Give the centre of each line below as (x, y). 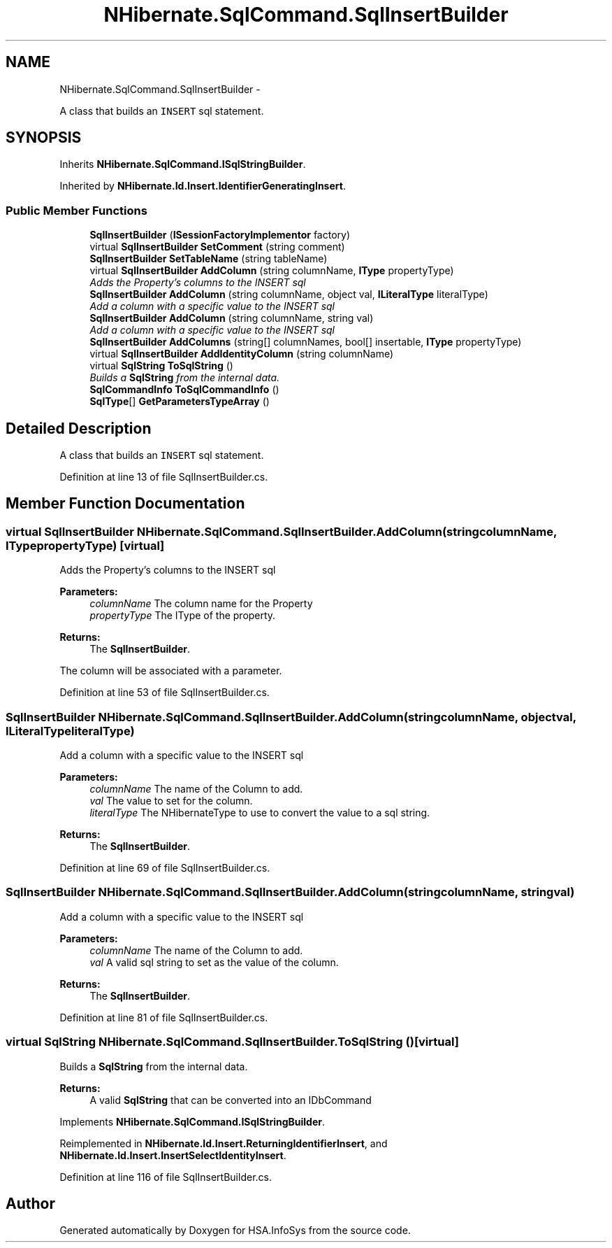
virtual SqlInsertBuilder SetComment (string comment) (217, 247)
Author (30, 1203)
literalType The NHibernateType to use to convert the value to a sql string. (260, 813)
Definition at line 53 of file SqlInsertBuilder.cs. (165, 693)
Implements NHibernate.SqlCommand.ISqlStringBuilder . (192, 1121)
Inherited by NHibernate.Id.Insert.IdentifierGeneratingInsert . (203, 186)
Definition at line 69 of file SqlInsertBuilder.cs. (165, 868)
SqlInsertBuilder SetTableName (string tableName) (209, 259)
